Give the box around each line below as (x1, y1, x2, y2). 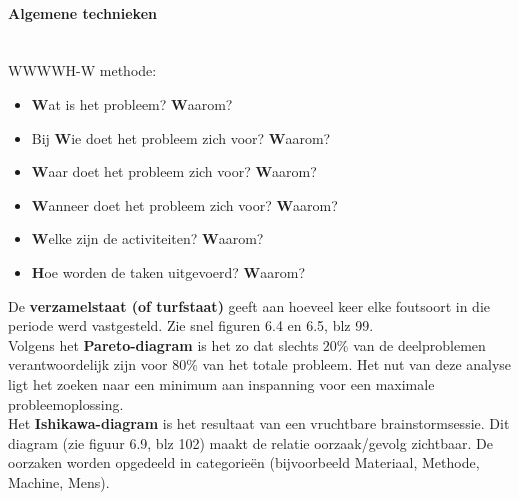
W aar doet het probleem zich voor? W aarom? (31, 161, 317, 182)
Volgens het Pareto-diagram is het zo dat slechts (8, 334, 319, 355)
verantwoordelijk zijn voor (8, 354, 168, 375)
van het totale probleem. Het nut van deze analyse (202, 354, 512, 375)
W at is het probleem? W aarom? (31, 93, 233, 114)
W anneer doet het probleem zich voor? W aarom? (31, 194, 338, 215)
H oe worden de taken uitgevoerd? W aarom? (31, 261, 306, 282)
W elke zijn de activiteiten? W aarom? (31, 228, 264, 249)
